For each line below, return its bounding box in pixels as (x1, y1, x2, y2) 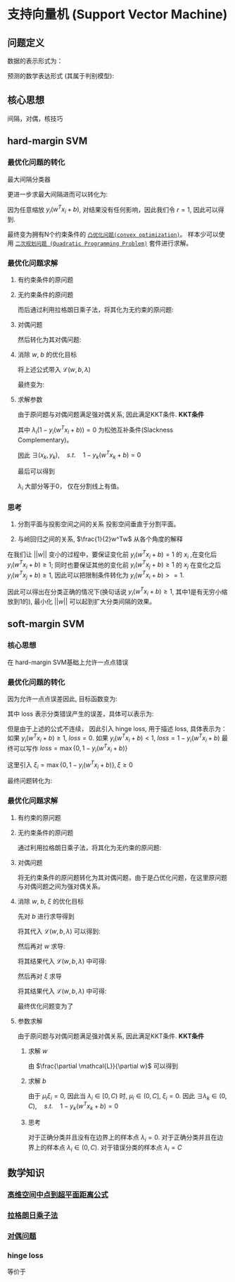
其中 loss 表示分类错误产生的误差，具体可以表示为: (7, 709, 154, 718)
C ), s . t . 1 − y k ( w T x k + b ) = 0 (27, 1100, 118, 1112)
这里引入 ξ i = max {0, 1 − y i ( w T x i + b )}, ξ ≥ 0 (7, 759, 133, 771)
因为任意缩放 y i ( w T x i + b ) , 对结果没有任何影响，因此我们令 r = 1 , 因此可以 (7, 204, 218, 215)
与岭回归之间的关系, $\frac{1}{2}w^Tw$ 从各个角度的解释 (17, 535, 183, 543)
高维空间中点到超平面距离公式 (7, 1190, 109, 1200)
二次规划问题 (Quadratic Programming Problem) (15, 240, 148, 247)
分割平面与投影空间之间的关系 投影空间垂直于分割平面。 (17, 520, 180, 528)
